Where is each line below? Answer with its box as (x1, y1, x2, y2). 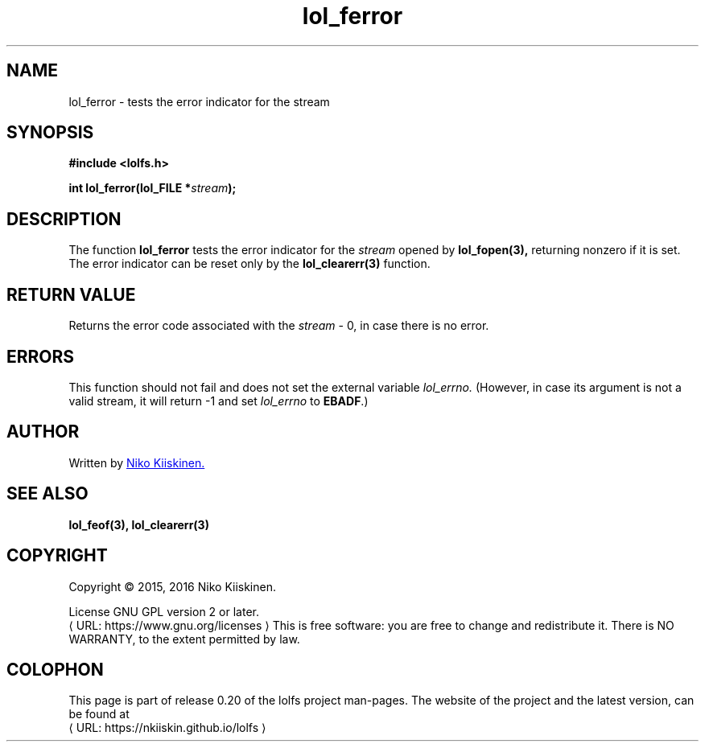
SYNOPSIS (6, 122, 94, 143)
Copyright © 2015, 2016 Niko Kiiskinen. (68, 579, 276, 594)
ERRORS (6, 346, 75, 367)
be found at (68, 707, 130, 721)
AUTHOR (6, 421, 80, 442)
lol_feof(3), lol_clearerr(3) (68, 517, 209, 532)
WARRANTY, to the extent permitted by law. (68, 631, 300, 646)
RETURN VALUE (6, 284, 136, 305)
